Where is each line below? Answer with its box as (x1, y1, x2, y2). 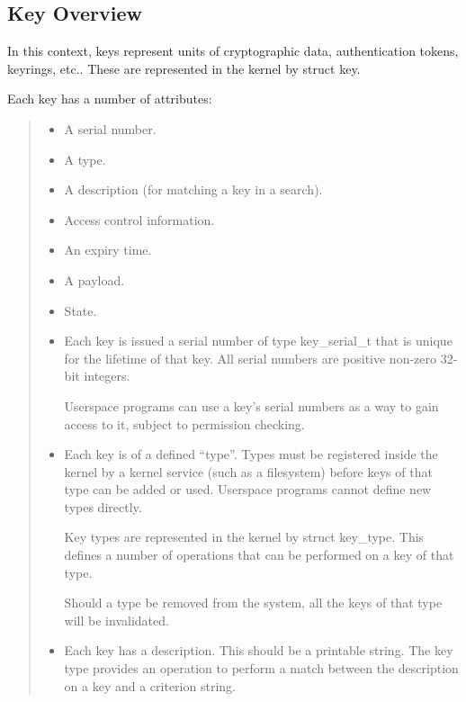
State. (64, 301, 97, 319)
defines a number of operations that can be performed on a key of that (64, 545, 454, 564)
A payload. (64, 270, 125, 289)
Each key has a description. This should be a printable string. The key (64, 641, 453, 660)
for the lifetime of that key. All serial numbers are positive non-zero (64, 348, 437, 367)
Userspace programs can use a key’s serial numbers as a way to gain (64, 396, 439, 415)
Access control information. (64, 210, 215, 229)
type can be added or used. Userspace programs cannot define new (64, 480, 432, 499)
